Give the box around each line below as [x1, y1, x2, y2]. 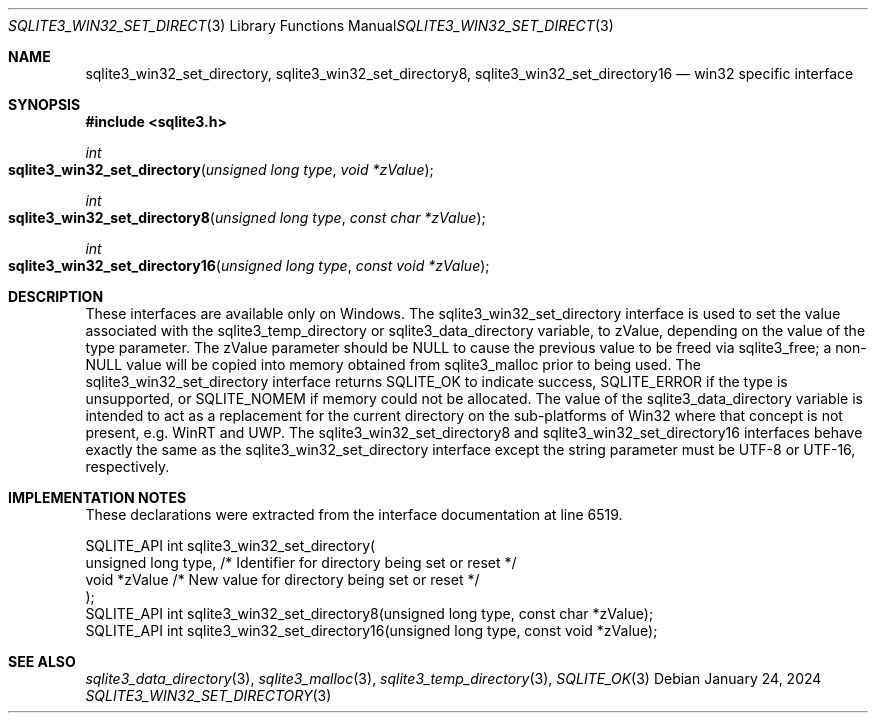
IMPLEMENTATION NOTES [8, 489, 187, 506]
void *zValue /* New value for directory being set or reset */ [85, 571, 480, 588]
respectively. [85, 458, 170, 475]
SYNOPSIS [8, 96, 81, 113]
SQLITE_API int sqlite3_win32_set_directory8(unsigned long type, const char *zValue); [85, 605, 654, 622]
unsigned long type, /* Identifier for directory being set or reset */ [85, 554, 517, 571]
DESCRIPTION [8, 288, 104, 305]
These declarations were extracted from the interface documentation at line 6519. [85, 506, 623, 523]
